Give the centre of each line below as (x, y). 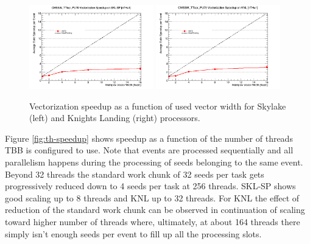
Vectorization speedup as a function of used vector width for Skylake (158, 106)
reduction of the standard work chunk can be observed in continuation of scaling (155, 210)
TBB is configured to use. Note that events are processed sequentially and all (149, 150)
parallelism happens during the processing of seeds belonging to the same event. (154, 162)
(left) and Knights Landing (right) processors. (115, 118)
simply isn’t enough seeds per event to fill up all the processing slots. (133, 233)
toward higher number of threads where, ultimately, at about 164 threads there (153, 221)
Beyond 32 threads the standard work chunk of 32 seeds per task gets (135, 174)
